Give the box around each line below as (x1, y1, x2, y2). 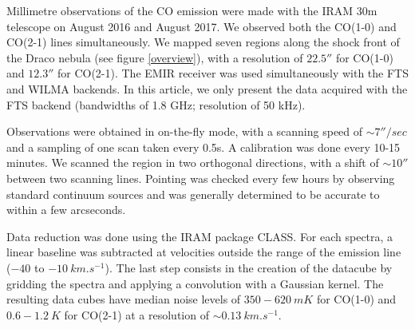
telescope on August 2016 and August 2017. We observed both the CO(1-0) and (6, 18, 397, 34)
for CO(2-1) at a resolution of (64, 306, 209, 323)
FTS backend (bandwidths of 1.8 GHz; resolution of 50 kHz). (6, 96, 306, 113)
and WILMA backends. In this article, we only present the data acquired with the (6, 80, 408, 97)
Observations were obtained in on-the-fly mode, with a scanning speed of (6, 123, 363, 140)
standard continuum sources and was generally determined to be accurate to (6, 185, 380, 202)
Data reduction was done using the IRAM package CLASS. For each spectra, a (6, 228, 393, 244)
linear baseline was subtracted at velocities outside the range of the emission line (6, 244, 401, 260)
